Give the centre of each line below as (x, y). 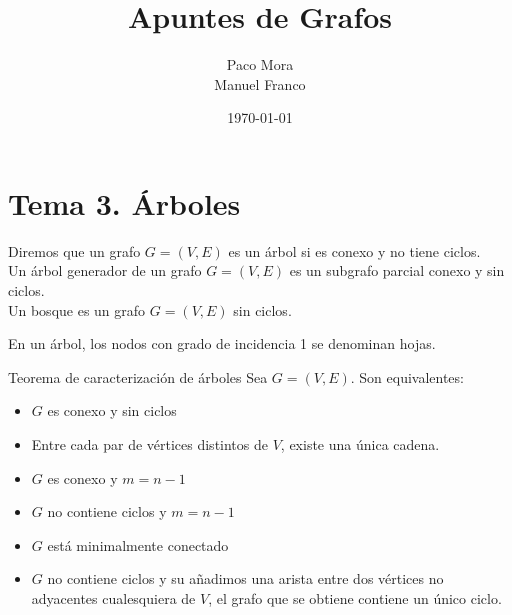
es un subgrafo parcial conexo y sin (397, 270)
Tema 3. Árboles (124, 202)
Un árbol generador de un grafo (105, 270)
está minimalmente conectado (138, 544)
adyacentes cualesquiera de (113, 597)
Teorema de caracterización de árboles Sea (138, 376)
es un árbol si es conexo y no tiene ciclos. (354, 250)
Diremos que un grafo (74, 250)
